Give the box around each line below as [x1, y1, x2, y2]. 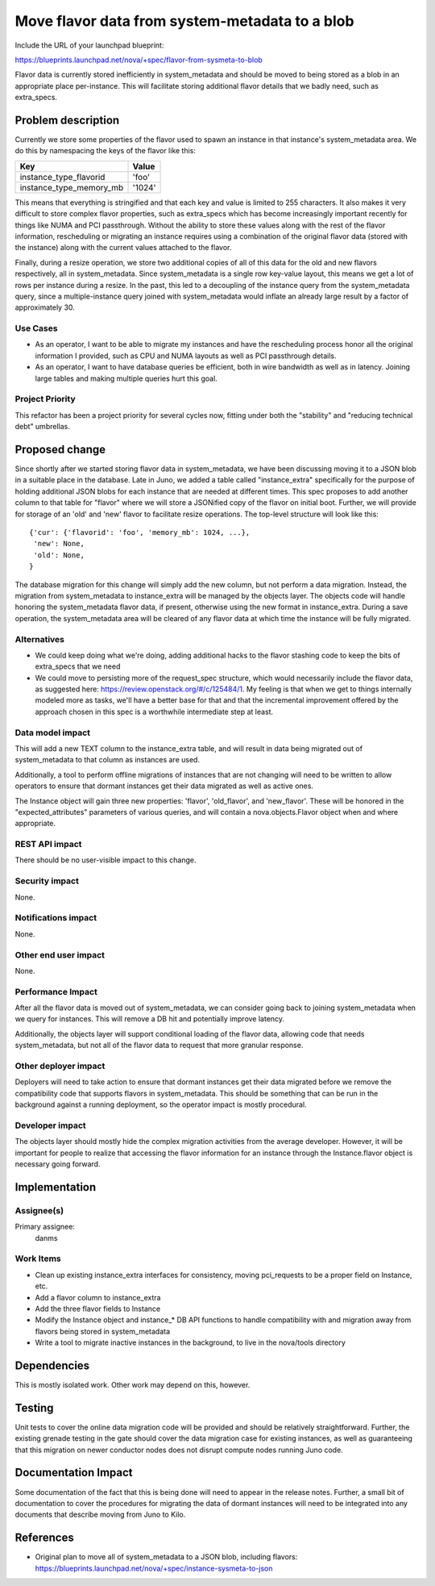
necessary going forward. [14, 1159, 101, 1169]
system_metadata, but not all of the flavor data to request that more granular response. [14, 1041, 304, 1050]
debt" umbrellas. [14, 422, 70, 432]
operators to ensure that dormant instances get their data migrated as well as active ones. [14, 781, 314, 791]
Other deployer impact [14, 1060, 106, 1071]
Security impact [14, 875, 80, 887]
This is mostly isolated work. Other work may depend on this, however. [14, 1379, 251, 1389]
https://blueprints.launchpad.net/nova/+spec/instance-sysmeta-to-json [35, 1563, 273, 1573]
